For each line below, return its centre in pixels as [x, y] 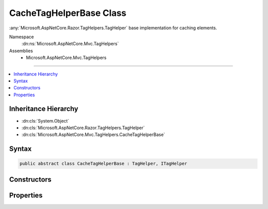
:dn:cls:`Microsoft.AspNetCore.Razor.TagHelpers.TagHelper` [83, 128]
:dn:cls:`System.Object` [45, 121]
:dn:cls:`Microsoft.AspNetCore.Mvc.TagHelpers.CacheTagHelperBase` [93, 135]
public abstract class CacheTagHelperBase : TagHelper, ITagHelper [103, 164]
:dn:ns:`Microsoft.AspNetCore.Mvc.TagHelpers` [70, 44]
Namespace [22, 37]
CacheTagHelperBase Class [68, 13]
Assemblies [21, 51]
